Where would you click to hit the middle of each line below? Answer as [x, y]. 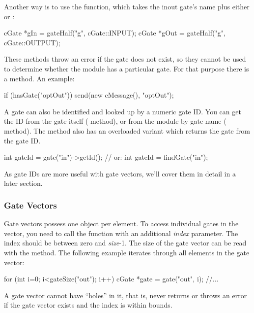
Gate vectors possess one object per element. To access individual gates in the [121, 224]
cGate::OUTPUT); [32, 42]
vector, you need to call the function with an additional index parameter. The [121, 233]
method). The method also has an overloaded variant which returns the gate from [127, 130]
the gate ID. [22, 140]
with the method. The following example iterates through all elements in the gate [127, 252]
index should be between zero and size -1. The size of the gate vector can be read [125, 243]
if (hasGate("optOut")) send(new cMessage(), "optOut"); [89, 95]
